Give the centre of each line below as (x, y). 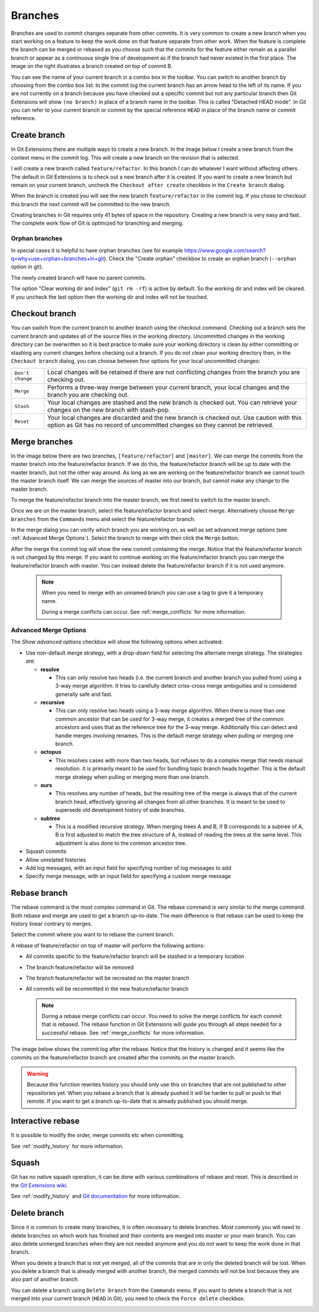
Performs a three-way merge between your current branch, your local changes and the (168, 387)
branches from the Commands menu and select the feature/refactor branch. (103, 519)
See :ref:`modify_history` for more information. (67, 1146)
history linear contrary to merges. (52, 924)
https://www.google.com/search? (225, 250)
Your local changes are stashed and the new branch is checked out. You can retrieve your (172, 403)
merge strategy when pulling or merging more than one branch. (132, 777)
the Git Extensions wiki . (39, 1185)
